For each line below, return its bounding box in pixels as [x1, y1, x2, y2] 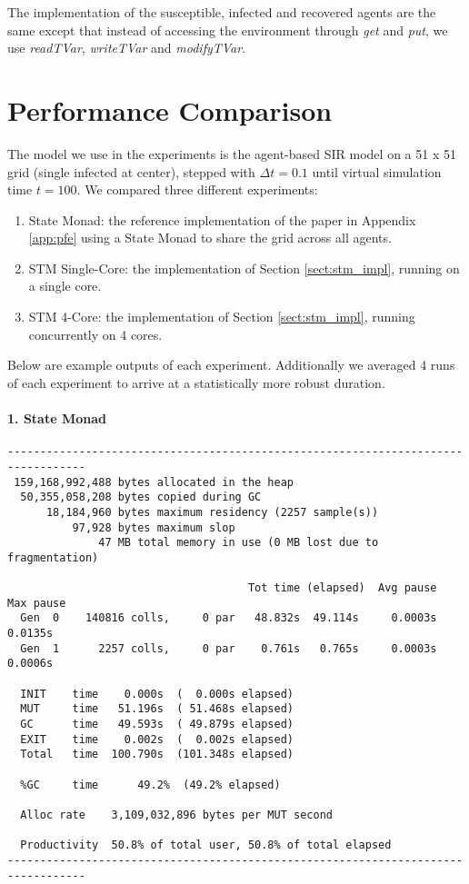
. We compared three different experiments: [76, 180, 318, 199]
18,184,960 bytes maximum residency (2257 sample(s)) [45, 505, 379, 519]
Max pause [7, 596, 66, 610]
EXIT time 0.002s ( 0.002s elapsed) [20, 732, 294, 746]
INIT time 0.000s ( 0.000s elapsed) [20, 687, 294, 700]
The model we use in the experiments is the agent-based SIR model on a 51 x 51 [7, 144, 456, 163]
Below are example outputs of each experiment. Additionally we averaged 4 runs [7, 355, 455, 374]
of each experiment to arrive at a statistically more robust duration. [7, 372, 385, 392]
